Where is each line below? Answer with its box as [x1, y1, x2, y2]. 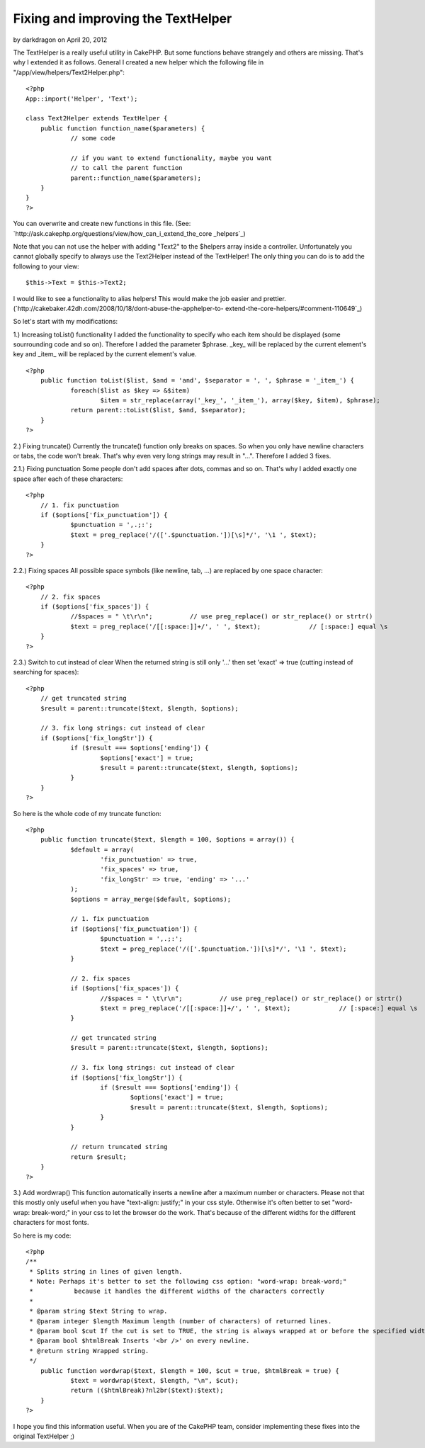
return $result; [70, 1153, 127, 1161]
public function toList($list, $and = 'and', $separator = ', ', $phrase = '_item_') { [40, 376, 354, 385]
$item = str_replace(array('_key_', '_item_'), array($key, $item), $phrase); [100, 397, 380, 405]
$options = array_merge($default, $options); [70, 895, 232, 903]
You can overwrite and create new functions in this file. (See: [13, 220, 191, 228]
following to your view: [13, 262, 79, 271]
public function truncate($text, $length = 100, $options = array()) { [40, 836, 295, 844]
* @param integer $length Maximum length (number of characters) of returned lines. [29, 1317, 332, 1325]
